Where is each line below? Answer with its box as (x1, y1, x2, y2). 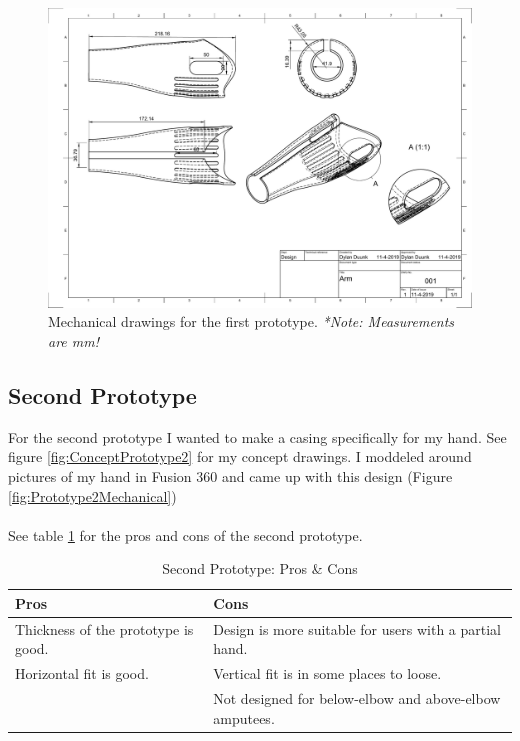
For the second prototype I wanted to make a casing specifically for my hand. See (8, 426, 507, 447)
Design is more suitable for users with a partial (213, 618, 501, 639)
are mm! (48, 330, 100, 351)
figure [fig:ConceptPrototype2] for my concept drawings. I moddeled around (8, 446, 472, 467)
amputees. (213, 707, 275, 728)
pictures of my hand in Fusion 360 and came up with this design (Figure (8, 465, 453, 486)
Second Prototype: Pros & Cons (162, 558, 358, 579)
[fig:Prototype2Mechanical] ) (8, 485, 177, 506)
